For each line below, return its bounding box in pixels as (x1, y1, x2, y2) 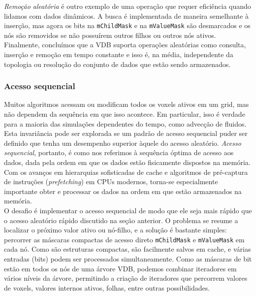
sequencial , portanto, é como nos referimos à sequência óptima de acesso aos (4, 147, 234, 158)
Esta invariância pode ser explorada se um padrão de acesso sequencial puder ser (4, 128, 248, 138)
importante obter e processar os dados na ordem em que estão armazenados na (4, 186, 242, 196)
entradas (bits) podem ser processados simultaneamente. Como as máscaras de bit (4, 254, 252, 263)
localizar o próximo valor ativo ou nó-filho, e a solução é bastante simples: (4, 225, 227, 235)
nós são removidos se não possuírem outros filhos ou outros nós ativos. (4, 30, 216, 40)
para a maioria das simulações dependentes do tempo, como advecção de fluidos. (4, 118, 247, 129)
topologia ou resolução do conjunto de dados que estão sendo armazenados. (4, 59, 231, 69)
